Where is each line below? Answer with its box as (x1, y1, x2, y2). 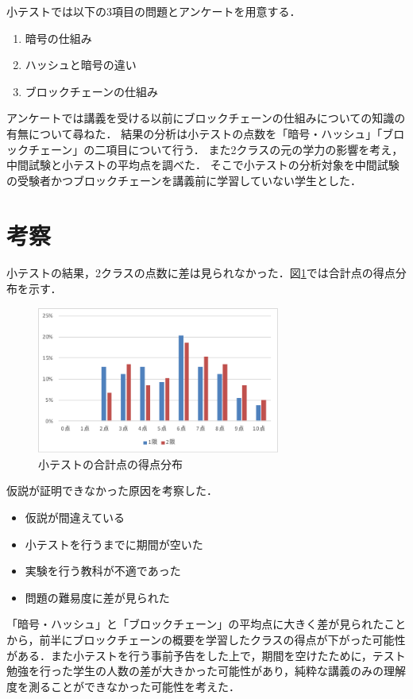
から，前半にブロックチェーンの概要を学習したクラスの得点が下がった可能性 (6, 631, 406, 648)
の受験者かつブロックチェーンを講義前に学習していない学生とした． (6, 172, 361, 188)
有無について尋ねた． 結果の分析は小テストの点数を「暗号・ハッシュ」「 (6, 125, 383, 141)
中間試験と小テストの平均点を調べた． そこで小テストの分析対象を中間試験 (6, 156, 399, 173)
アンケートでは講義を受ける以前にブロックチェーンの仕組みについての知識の (6, 110, 406, 126)
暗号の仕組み (25, 29, 92, 46)
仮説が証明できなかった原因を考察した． (6, 482, 218, 499)
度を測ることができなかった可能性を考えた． (6, 678, 240, 694)
